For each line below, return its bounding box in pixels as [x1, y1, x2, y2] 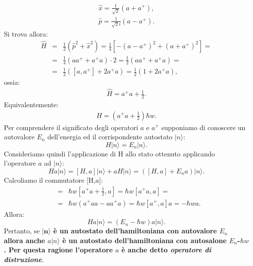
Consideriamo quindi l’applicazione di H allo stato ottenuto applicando [4, 148, 215, 158]
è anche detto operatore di [121, 245, 211, 255]
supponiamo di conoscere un [161, 122, 246, 132]
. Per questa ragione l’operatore [4, 245, 113, 255]
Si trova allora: [4, 28, 48, 38]
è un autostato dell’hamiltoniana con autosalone [62, 235, 227, 245]
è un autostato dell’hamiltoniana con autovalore [53, 226, 217, 236]
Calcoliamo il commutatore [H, [4, 174, 96, 185]
